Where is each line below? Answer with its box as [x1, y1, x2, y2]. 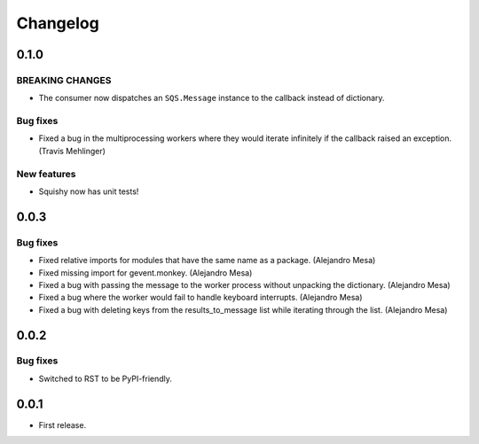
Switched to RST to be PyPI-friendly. [38, 373, 173, 384]
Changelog [16, 13, 99, 33]
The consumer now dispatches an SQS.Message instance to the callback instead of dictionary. [38, 93, 385, 104]
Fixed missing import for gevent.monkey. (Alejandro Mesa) [38, 267, 253, 278]
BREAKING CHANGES [16, 74, 112, 86]
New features [16, 167, 76, 180]
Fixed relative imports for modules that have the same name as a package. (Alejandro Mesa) [38, 255, 376, 266]
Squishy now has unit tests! [38, 186, 139, 197]
